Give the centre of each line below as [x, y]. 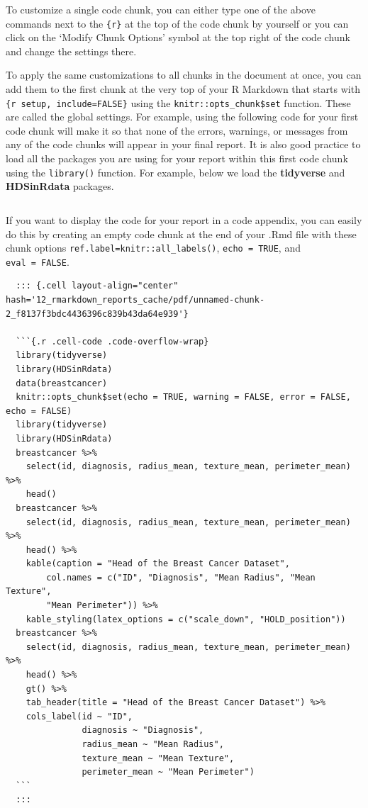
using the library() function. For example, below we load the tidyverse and [175, 172]
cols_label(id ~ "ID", [79, 716]
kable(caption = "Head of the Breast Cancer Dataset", [158, 564]
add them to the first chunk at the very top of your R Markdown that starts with [183, 89]
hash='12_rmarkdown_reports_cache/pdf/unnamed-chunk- [135, 300]
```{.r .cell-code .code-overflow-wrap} [112, 341]
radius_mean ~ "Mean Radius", [153, 744]
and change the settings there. [71, 51]
